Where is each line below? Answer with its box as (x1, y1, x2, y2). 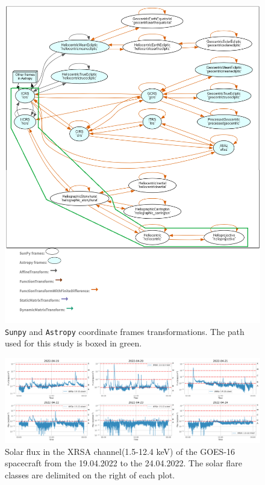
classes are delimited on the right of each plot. (5, 469, 175, 481)
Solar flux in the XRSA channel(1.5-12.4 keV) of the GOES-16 (5, 445, 235, 457)
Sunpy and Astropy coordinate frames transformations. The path (5, 325, 245, 337)
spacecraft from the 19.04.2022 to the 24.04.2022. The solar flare (5, 457, 242, 469)
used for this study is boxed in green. (5, 337, 142, 349)
